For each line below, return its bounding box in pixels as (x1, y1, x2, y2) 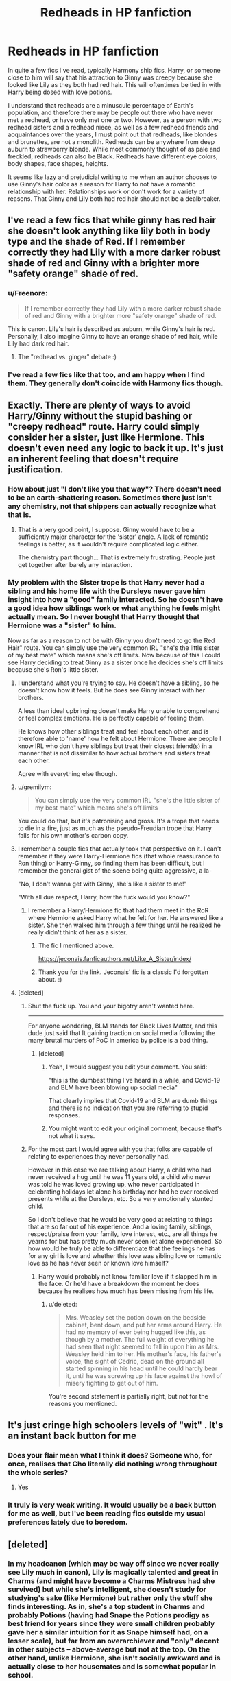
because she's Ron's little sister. (8, 665, 99, 673)
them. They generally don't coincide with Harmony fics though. (8, 378, 223, 388)
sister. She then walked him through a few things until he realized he (27, 921, 221, 929)
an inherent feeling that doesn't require (8, 452, 179, 464)
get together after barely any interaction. (17, 561, 133, 569)
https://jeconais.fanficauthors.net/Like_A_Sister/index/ (38, 954, 192, 963)
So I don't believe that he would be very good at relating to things (27, 1215, 213, 1223)
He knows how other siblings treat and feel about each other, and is (17, 727, 209, 735)
